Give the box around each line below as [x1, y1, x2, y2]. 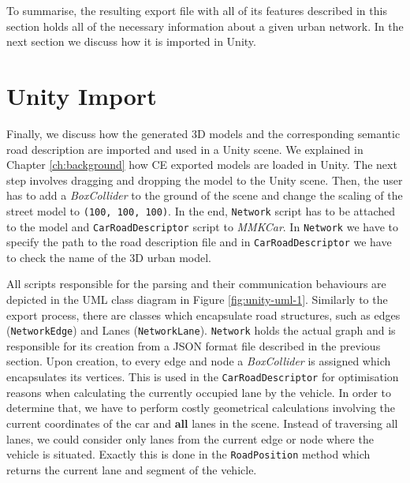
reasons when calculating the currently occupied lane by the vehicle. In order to [6, 384, 392, 400]
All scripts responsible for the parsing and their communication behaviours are [6, 275, 386, 292]
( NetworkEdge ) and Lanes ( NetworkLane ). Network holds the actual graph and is [6, 322, 396, 339]
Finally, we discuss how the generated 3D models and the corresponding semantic [6, 125, 401, 141]
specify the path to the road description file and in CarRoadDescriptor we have [6, 234, 392, 250]
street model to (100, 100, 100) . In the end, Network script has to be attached [6, 202, 396, 219]
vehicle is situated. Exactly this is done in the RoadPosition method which [6, 446, 371, 462]
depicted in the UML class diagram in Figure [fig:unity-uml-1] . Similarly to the [6, 291, 388, 308]
